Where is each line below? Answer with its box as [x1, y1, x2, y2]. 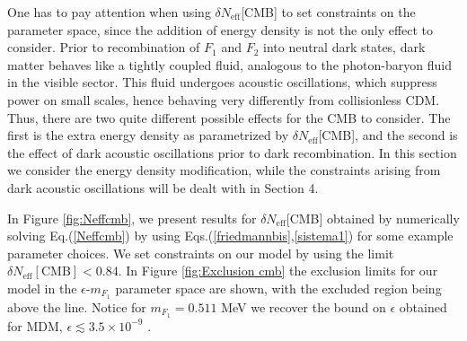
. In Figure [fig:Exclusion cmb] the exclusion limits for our [118, 261, 438, 280]
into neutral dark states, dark [262, 38, 426, 57]
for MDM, [7, 316, 63, 335]
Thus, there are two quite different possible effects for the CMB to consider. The [7, 108, 451, 127]
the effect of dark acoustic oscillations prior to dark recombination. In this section [7, 143, 457, 162]
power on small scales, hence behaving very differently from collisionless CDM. [7, 90, 440, 109]
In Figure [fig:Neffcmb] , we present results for [7, 208, 257, 227]
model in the [7, 278, 77, 297]
